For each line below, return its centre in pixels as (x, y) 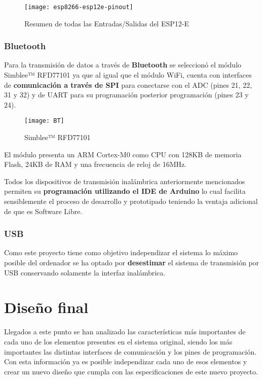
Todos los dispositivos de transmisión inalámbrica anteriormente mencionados (125, 181)
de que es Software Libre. (43, 211)
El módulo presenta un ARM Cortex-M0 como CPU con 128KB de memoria (123, 154)
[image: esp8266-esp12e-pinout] (79, 7)
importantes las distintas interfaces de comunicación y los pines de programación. (130, 351)
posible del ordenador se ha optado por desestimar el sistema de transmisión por (132, 263)
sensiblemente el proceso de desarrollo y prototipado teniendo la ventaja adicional (131, 201)
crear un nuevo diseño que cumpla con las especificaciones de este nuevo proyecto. (131, 371)
